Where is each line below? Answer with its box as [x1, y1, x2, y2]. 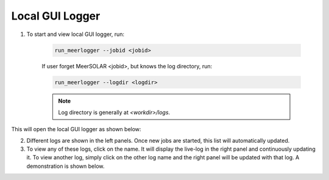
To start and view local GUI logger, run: [26, 31, 125, 38]
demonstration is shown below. [26, 162, 105, 170]
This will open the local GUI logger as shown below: [11, 126, 141, 133]
